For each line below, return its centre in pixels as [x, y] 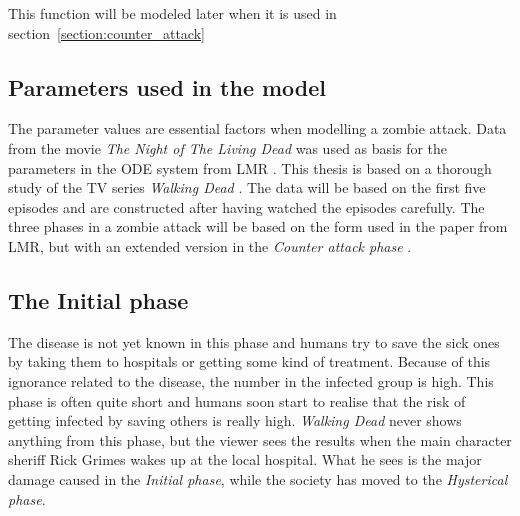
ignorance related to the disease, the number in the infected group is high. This [251, 380]
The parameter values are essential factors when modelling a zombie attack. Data [257, 128]
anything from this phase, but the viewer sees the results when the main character [260, 439]
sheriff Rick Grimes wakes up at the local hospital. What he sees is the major [245, 459]
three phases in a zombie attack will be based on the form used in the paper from [258, 226]
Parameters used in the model [167, 86]
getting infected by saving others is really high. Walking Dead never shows [235, 420]
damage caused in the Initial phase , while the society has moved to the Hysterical [258, 478]
